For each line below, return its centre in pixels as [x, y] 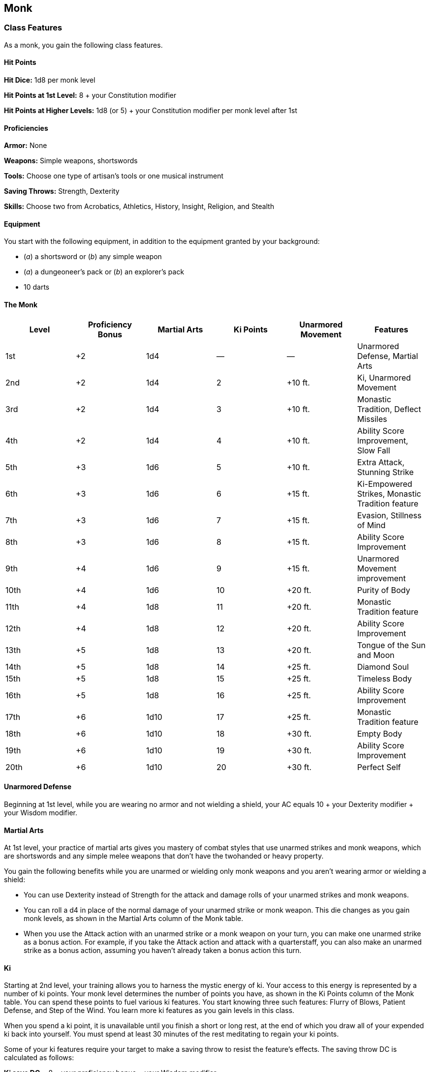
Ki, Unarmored [384, 377]
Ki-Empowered [384, 484]
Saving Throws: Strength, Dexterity [62, 191]
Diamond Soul [383, 667]
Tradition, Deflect [389, 409]
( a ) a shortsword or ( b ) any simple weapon [93, 257]
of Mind [371, 525]
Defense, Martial [387, 356]
